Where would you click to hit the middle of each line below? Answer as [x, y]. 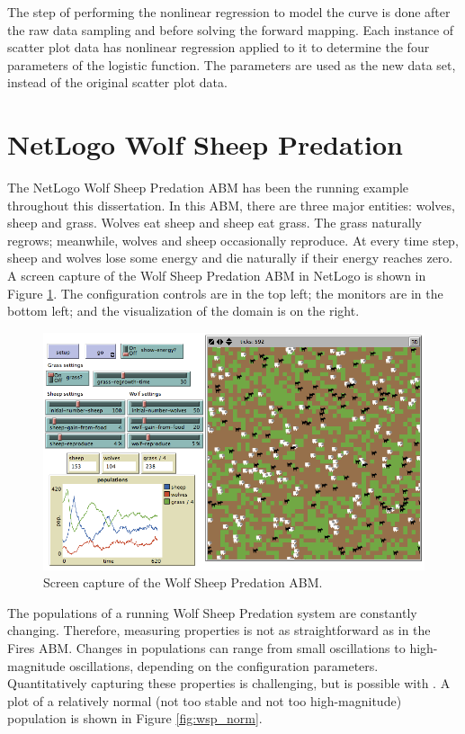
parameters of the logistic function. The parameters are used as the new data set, [232, 64]
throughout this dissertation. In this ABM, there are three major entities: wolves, [231, 205]
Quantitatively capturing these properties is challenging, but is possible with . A [229, 683]
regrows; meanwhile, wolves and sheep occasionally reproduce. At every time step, [233, 240]
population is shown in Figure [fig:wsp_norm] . [135, 718]
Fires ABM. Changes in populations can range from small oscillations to [206, 648]
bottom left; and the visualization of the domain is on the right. [183, 311]
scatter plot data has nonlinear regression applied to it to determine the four [219, 47]
